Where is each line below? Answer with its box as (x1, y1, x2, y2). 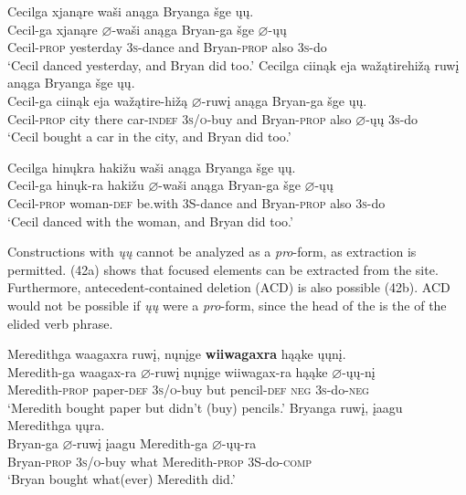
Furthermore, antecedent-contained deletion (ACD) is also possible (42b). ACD (7, 278, 450, 297)
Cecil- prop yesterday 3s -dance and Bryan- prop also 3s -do (7, 37, 327, 57)
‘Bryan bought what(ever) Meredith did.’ (7, 469, 236, 489)
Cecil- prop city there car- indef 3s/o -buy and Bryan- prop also (7, 109, 352, 128)
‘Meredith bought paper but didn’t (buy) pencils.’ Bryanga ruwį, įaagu (7, 397, 403, 416)
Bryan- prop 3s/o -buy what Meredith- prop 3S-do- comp (7, 451, 312, 470)
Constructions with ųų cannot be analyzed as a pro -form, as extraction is (7, 242, 417, 261)
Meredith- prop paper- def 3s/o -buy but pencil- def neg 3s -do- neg (7, 380, 369, 399)
